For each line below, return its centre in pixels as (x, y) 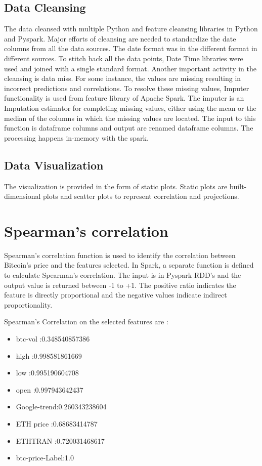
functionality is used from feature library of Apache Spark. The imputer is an (124, 98)
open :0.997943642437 (50, 389)
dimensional (23, 196)
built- (238, 186)
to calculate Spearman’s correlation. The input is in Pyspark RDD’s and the (123, 275)
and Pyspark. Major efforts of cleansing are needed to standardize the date (120, 38)
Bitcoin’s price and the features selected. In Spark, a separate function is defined (129, 265)
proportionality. (28, 304)
